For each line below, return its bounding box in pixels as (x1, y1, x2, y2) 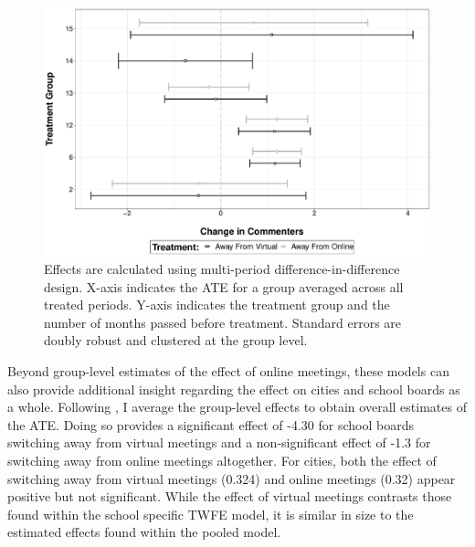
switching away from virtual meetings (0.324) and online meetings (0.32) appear (7, 468, 456, 488)
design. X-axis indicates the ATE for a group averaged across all (44, 277, 404, 296)
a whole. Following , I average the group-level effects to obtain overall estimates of (7, 397, 467, 416)
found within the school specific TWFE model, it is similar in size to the (7, 504, 414, 523)
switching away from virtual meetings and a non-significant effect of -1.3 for (7, 433, 431, 452)
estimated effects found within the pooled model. (7, 522, 281, 542)
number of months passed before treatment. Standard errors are (44, 312, 402, 331)
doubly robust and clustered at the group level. (44, 331, 308, 350)
